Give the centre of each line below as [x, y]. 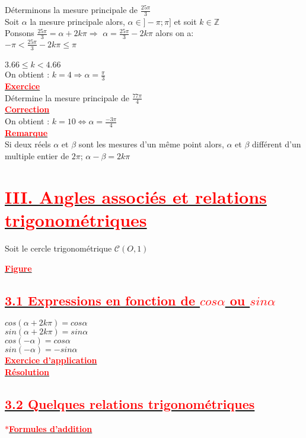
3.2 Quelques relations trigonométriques [130, 403]
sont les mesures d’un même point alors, [151, 144]
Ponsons [20, 33]
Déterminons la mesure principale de [71, 9]
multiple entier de [37, 156]
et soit [185, 21]
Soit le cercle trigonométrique [58, 248]
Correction [27, 109]
